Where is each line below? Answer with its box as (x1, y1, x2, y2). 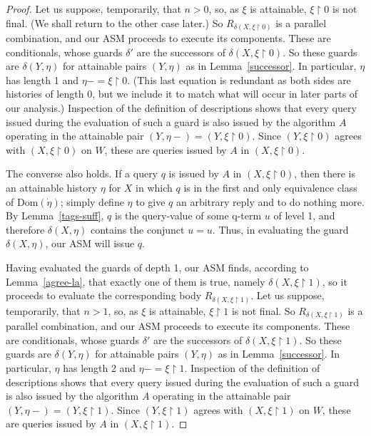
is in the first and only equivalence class (183, 180, 357, 195)
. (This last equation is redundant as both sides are (127, 72, 351, 87)
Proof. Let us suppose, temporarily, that (6, 1, 181, 16)
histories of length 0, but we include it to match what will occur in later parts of (6, 86, 358, 101)
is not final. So (231, 303, 295, 318)
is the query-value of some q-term (115, 208, 262, 223)
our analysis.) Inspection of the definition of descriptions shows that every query (6, 100, 357, 115)
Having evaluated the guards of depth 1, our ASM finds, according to (6, 260, 309, 275)
